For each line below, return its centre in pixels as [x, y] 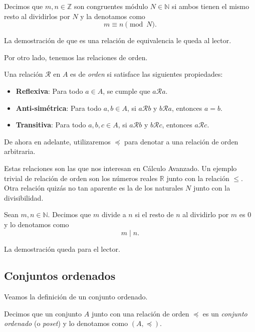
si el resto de [154, 214]
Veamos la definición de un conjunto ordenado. [76, 297]
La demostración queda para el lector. [62, 248]
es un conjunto [225, 313]
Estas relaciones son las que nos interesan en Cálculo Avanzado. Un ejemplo [120, 168]
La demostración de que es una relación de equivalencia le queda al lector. [118, 40]
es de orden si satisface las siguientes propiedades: [147, 74]
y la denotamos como [113, 16]
